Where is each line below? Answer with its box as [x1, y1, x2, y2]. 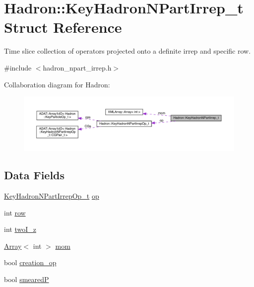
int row [4, 207, 26, 217]
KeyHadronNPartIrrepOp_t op [4, 191, 99, 201]
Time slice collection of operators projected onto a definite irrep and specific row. [4, 46, 251, 56]
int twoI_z [4, 224, 36, 234]
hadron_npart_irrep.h [43, 62, 112, 72]
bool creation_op [4, 257, 57, 268]
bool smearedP [4, 274, 49, 284]
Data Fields [4, 167, 65, 183]
